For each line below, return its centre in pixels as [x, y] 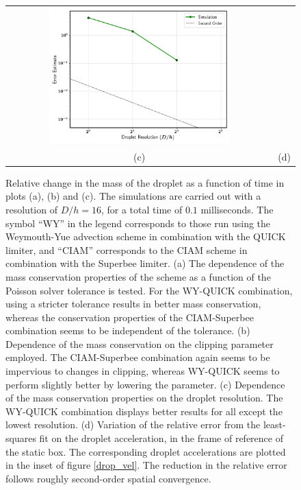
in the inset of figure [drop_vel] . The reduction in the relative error [146, 465]
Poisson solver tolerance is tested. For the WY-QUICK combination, [149, 290]
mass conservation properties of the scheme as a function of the [138, 276]
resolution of [31, 209]
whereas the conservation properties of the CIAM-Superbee [130, 317]
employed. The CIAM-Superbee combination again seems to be [138, 357]
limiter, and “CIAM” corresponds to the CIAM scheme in [127, 249]
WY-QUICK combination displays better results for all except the [144, 411]
